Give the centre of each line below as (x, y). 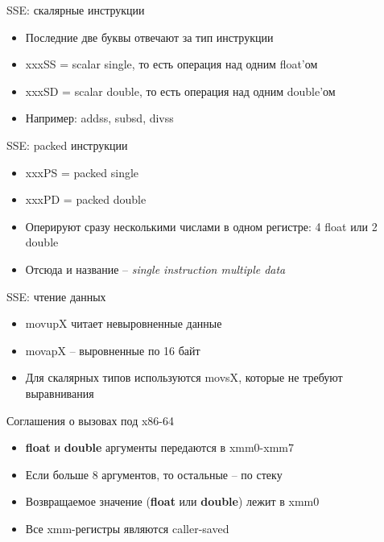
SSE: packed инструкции (67, 145)
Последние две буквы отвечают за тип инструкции (149, 37)
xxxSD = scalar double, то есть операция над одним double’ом (180, 91)
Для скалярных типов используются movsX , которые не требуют (184, 377)
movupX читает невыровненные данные (124, 323)
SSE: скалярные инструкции (76, 10)
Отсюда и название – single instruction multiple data (155, 269)
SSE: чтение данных (56, 296)
